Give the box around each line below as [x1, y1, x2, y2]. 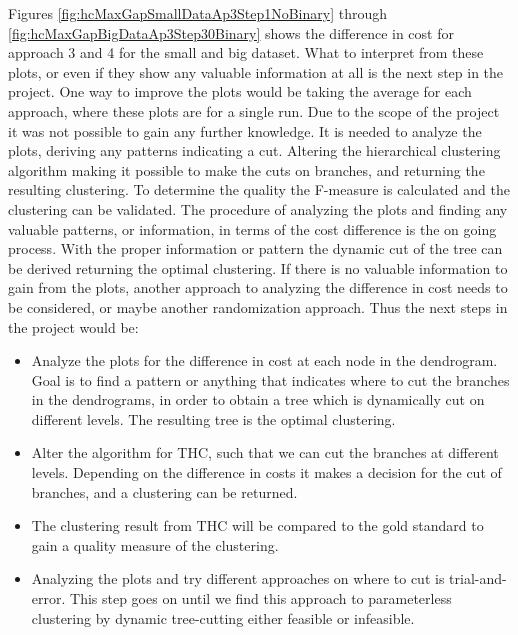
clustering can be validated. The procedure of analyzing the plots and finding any [8, 198, 508, 219]
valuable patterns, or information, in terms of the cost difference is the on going [8, 218, 497, 239]
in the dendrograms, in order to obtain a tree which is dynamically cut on [31, 389, 485, 410]
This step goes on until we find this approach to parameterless [70, 588, 452, 609]
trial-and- [449, 568, 507, 589]
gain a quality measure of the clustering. [31, 534, 279, 555]
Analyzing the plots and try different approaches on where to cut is [31, 568, 445, 589]
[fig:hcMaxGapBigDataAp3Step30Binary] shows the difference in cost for [8, 22, 454, 43]
